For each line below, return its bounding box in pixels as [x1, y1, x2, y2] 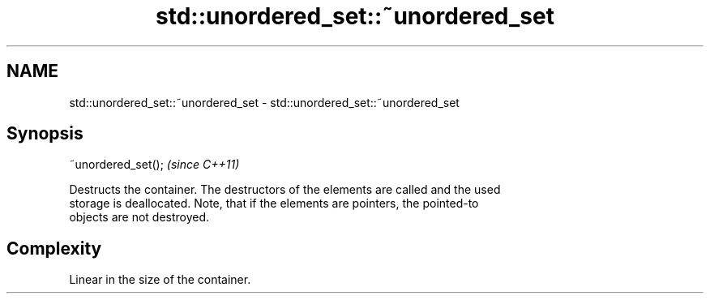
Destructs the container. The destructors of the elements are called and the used [69, 182, 501, 197]
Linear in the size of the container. [69, 272, 251, 287]
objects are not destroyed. [69, 210, 210, 225]
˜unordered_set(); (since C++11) [69, 157, 240, 172]
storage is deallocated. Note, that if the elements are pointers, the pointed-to [69, 196, 479, 211]
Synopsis [6, 123, 83, 144]
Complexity [6, 238, 102, 259]
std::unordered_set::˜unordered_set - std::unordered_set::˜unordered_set [69, 95, 460, 109]
